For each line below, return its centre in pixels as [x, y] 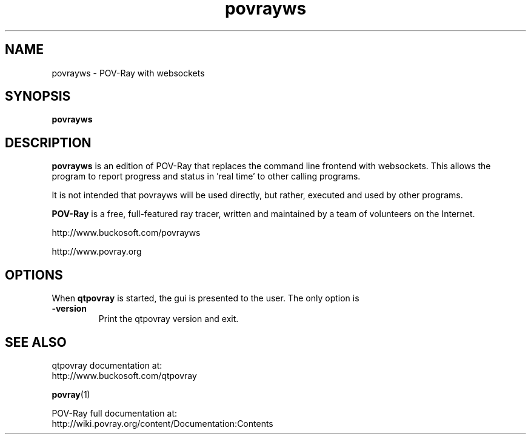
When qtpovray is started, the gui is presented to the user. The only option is [205, 298]
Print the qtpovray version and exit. [169, 319]
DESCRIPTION [48, 142]
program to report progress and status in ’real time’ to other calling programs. [206, 176]
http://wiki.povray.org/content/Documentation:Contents [162, 423]
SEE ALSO [36, 342]
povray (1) [71, 394]
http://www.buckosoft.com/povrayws [126, 233]
